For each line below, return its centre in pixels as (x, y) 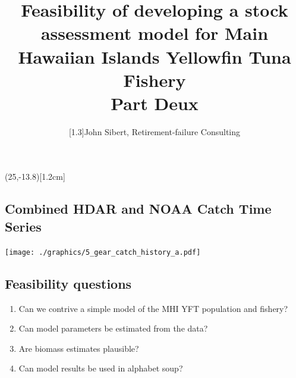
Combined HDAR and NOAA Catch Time (138, 209)
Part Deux (155, 103)
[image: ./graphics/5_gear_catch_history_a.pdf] (103, 252)
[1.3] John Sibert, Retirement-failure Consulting (155, 131)
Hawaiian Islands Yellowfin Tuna (155, 56)
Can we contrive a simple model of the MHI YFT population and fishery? (153, 308)
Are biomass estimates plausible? (79, 348)
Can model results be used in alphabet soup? (101, 368)
